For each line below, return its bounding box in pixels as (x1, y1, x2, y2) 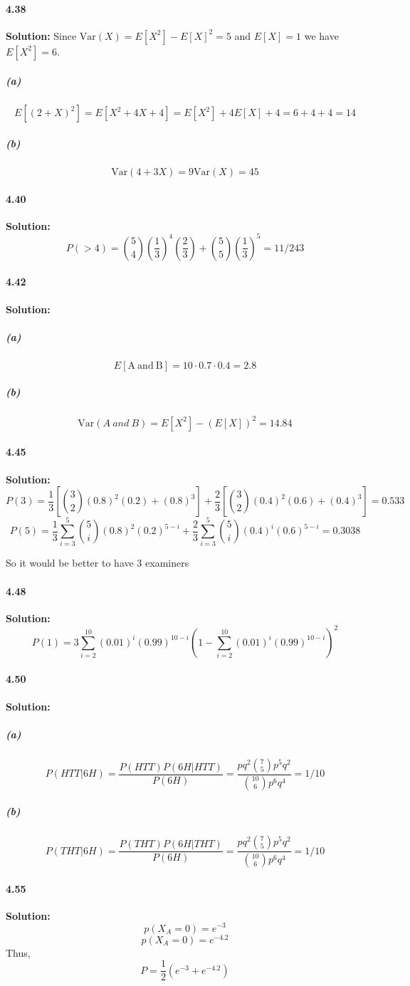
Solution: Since (6, 28, 77, 43)
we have (304, 28, 339, 43)
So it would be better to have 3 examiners (6, 555, 189, 570)
